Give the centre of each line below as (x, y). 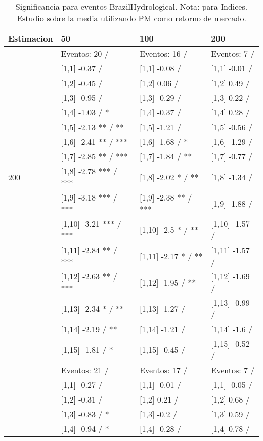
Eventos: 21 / (85, 370)
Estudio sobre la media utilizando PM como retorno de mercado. (131, 18)
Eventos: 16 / (164, 53)
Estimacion (31, 38)
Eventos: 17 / (164, 370)
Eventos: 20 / (85, 53)
